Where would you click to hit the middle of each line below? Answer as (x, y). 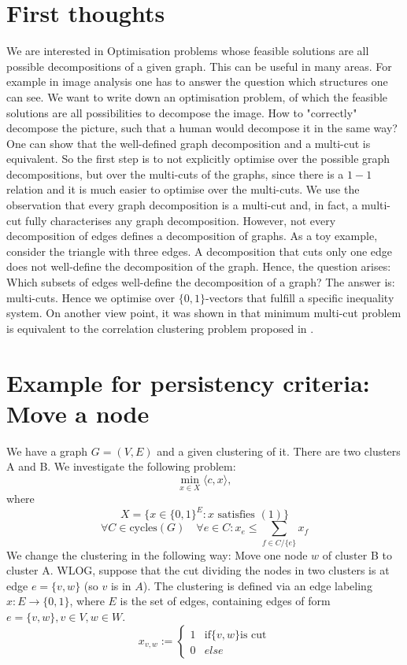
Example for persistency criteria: (188, 382)
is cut (253, 635)
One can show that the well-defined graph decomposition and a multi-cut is (189, 143)
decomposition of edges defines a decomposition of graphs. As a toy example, (192, 236)
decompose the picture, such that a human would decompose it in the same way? (202, 128)
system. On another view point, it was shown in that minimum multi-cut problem (204, 313)
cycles (143, 528)
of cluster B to (357, 554)
